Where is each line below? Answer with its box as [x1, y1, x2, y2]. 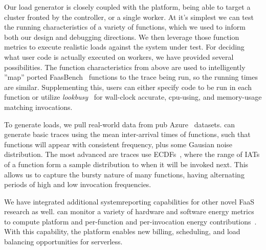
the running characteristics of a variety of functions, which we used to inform [4, 21, 246, 32]
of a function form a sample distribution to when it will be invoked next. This [4, 158, 249, 169]
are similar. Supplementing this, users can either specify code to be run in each [4, 81, 252, 92]
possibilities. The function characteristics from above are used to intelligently [4, 61, 246, 72]
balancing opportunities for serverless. [4, 236, 123, 247]
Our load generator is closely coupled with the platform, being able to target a [4, 2, 251, 12]
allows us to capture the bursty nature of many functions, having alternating [4, 169, 245, 179]
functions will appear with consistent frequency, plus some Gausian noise [4, 139, 233, 149]
